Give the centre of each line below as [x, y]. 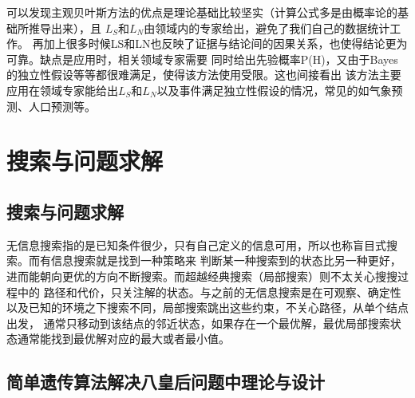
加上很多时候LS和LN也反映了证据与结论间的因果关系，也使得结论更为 [225, 43]
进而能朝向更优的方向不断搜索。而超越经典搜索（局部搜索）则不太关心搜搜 [202, 276]
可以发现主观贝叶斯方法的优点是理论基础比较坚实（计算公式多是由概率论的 [202, 12]
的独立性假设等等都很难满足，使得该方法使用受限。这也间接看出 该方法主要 [204, 75]
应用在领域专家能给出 [62, 90]
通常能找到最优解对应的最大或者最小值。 [123, 339]
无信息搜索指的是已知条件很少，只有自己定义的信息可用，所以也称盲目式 [196, 244]
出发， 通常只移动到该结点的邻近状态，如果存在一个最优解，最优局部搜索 [198, 323]
